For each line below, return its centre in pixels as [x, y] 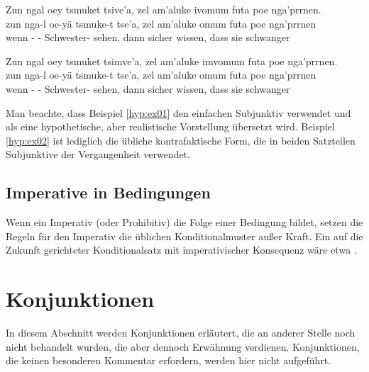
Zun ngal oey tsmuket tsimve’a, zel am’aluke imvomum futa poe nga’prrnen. [172, 61]
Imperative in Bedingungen [108, 192]
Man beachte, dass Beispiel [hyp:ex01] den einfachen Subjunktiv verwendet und [178, 112]
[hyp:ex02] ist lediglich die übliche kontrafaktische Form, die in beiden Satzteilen [181, 140]
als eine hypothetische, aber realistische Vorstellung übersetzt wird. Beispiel [170, 126]
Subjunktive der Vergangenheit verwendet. [98, 154]
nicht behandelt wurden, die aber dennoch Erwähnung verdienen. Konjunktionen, [183, 346]
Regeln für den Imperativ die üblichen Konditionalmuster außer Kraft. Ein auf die [184, 236]
